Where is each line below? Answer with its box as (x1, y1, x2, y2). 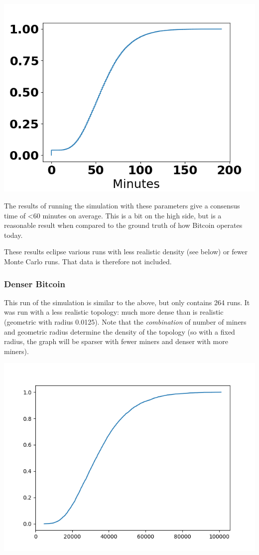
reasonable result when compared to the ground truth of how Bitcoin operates (4, 220, 243, 230)
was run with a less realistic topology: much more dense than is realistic (4, 307, 224, 317)
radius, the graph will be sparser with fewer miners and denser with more (4, 336, 228, 347)
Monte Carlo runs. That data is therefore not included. (4, 256, 172, 266)
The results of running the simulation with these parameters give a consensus (4, 200, 240, 211)
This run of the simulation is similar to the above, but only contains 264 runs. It (4, 297, 250, 307)
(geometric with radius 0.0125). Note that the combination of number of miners (4, 316, 247, 327)
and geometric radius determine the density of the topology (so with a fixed (4, 326, 235, 337)
